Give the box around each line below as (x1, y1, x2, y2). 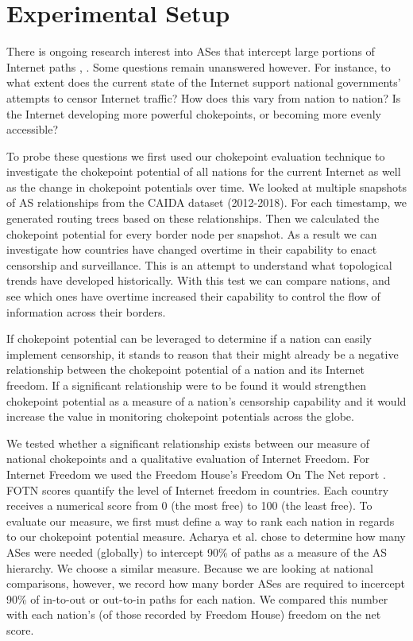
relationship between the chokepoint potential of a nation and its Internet (6, 361, 365, 378)
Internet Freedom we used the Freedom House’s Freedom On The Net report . (6, 465, 386, 482)
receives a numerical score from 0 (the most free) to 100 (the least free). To (6, 497, 372, 514)
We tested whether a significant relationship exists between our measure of (6, 434, 370, 451)
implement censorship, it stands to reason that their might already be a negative (6, 345, 399, 362)
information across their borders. (6, 303, 166, 320)
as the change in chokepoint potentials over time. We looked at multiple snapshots (6, 178, 407, 195)
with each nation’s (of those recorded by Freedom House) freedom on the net (6, 606, 381, 623)
